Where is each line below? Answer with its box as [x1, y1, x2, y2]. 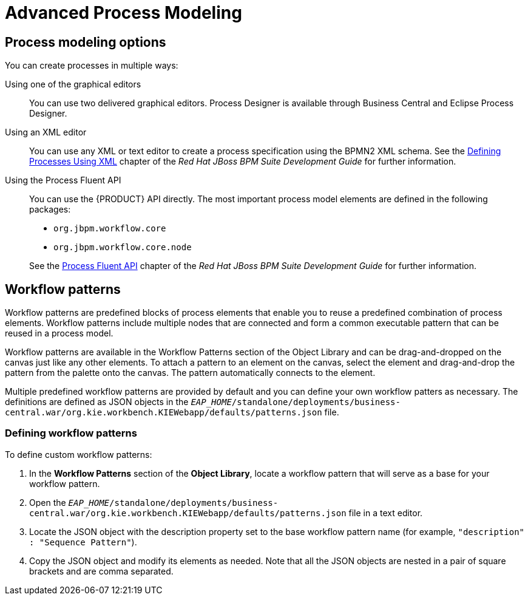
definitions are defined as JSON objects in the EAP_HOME [5, 397, 232, 407]
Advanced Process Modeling [5, 2, 242, 23]
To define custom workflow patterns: [5, 449, 152, 460]
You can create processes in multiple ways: [5, 60, 178, 71]
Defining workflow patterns [5, 427, 137, 440]
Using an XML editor [5, 127, 87, 138]
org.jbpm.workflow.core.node [53, 242, 192, 253]
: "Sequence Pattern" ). [29, 536, 137, 547]
